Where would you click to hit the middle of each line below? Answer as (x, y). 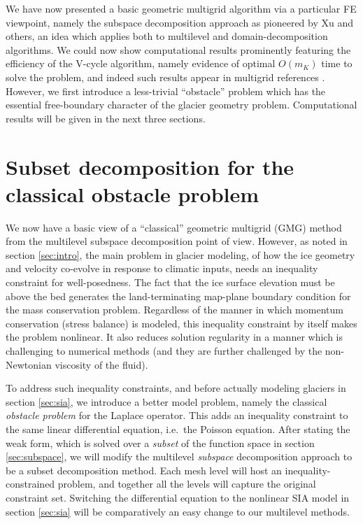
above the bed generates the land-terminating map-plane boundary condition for (178, 296)
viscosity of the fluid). (101, 364)
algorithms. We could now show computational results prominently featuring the (178, 49)
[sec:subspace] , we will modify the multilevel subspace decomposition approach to (179, 456)
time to (337, 63)
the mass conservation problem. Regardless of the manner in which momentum (175, 310)
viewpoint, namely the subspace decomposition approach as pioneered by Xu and (180, 22)
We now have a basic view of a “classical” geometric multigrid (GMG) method (174, 227)
